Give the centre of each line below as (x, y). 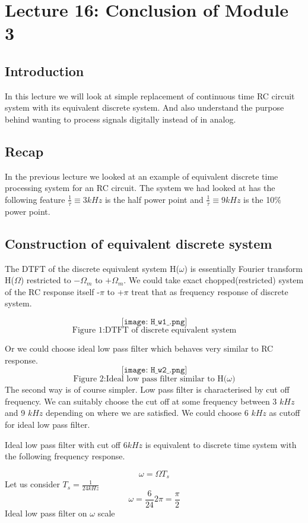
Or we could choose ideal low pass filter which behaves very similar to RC (139, 348)
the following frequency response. (65, 456)
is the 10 (259, 199)
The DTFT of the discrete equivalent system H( (92, 268)
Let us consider (32, 484)
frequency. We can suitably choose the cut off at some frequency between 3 (141, 401)
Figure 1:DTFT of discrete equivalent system (154, 330)
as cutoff (285, 413)
